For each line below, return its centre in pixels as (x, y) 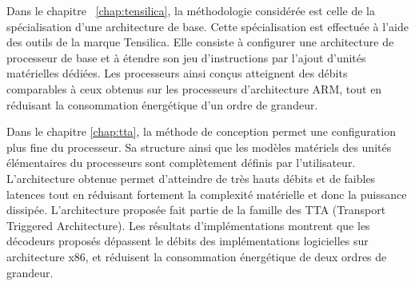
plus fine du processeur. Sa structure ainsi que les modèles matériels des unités (199, 147)
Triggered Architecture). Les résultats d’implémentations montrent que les (188, 225)
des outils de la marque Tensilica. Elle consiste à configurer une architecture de (200, 42)
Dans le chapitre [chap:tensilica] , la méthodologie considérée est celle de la (191, 10)
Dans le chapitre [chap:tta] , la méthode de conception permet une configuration (201, 131)
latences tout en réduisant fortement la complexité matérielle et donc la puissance (207, 194)
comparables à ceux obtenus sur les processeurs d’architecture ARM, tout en (194, 88)
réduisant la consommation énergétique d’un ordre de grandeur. (162, 104)
